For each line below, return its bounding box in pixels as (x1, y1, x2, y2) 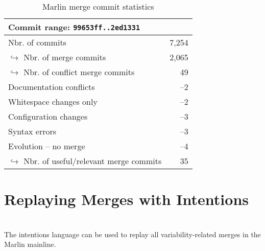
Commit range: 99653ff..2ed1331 (8, 21, 140, 33)
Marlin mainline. (4, 239, 56, 249)
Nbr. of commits (8, 36, 66, 48)
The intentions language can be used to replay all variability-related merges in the (4, 229, 261, 239)
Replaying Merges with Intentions (4, 189, 249, 210)
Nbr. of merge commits (23, 51, 106, 63)
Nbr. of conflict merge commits (23, 66, 135, 78)
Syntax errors (8, 125, 57, 137)
